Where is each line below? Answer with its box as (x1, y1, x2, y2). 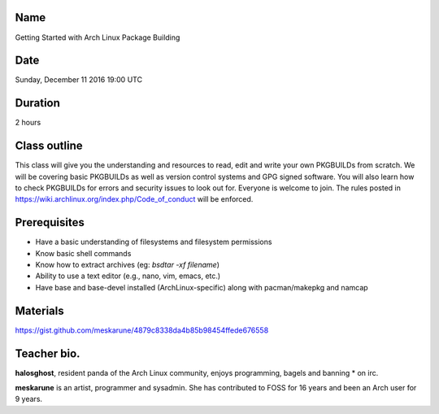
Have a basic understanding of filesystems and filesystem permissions (35, 237, 272, 247)
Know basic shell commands (35, 248, 132, 258)
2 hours (15, 118, 41, 128)
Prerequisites (15, 216, 85, 229)
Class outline (15, 139, 83, 153)
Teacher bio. (15, 346, 80, 360)
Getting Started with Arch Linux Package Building (15, 33, 180, 42)
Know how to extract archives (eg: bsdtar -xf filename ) (35, 260, 219, 270)
